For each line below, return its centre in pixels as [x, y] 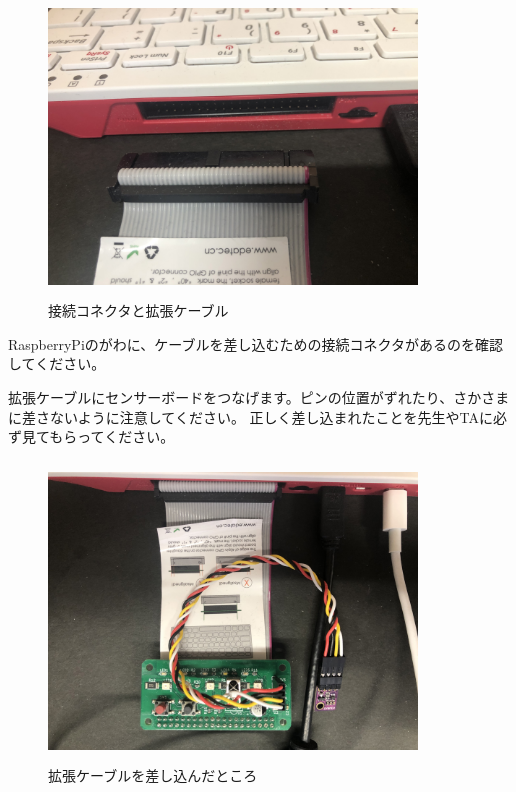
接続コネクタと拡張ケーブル [138, 310]
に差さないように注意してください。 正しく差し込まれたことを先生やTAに [250, 416]
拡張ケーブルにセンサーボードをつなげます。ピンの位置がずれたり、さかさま [259, 397]
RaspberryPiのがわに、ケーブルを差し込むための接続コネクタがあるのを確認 [255, 343]
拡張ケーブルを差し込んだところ [153, 775]
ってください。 [126, 436]
